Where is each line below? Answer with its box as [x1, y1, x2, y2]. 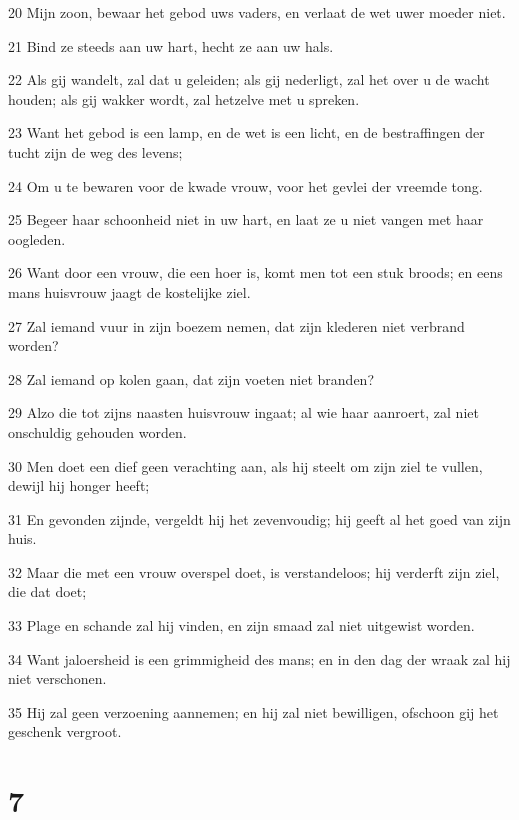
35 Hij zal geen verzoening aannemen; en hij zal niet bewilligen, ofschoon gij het [8, 701, 499, 722]
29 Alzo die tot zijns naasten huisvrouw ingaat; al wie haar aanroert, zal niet [8, 402, 479, 423]
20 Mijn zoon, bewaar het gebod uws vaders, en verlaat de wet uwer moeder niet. [8, 2, 506, 22]
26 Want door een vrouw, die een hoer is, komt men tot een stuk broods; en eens [8, 262, 503, 283]
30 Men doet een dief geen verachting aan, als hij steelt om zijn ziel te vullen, [8, 455, 483, 476]
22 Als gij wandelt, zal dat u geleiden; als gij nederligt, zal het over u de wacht [8, 69, 490, 90]
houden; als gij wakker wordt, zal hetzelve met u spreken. [8, 88, 360, 109]
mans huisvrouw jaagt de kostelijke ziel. [8, 281, 251, 302]
